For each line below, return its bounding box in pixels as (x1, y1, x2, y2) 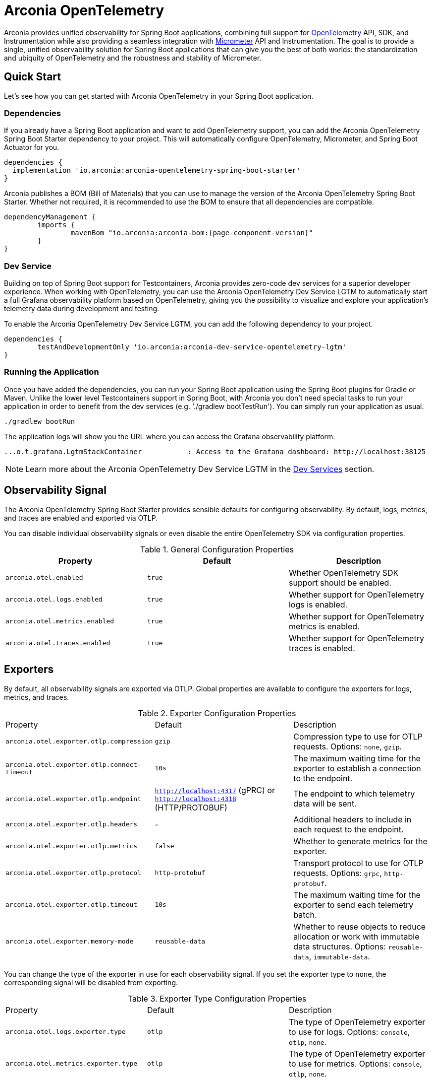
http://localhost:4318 (155, 795, 236, 803)
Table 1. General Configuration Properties (140, 544, 294, 554)
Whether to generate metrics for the (293, 836, 428, 846)
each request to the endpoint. (293, 824, 404, 834)
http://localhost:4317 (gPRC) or (155, 785, 275, 795)
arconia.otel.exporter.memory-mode (5, 938, 134, 946)
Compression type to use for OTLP (293, 731, 423, 742)
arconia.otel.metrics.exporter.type (5, 1060, 138, 1068)
